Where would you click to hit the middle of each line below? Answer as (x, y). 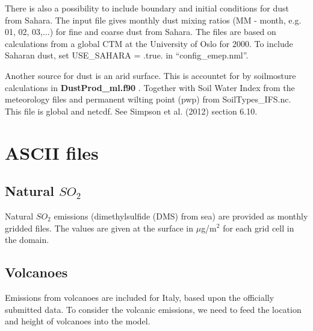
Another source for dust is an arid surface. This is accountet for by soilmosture (150, 75)
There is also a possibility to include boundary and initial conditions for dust (147, 8)
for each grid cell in (259, 228)
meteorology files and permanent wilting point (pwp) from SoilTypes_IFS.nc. (148, 99)
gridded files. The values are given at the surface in (99, 228)
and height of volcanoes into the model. (78, 321)
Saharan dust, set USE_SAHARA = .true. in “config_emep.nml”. (127, 55)
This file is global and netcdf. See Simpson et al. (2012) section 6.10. (131, 111)
